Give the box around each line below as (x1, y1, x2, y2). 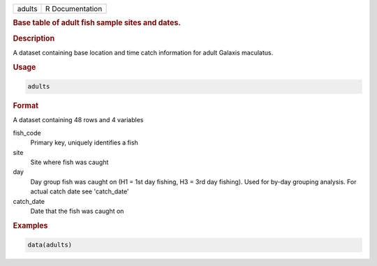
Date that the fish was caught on (30, 207, 124, 215)
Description (13, 34, 55, 43)
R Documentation (45, 4, 103, 13)
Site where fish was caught (30, 158, 109, 166)
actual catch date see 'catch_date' (30, 187, 129, 195)
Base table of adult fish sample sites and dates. (13, 18, 181, 28)
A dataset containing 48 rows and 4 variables (13, 116, 144, 124)
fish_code (13, 128, 41, 137)
